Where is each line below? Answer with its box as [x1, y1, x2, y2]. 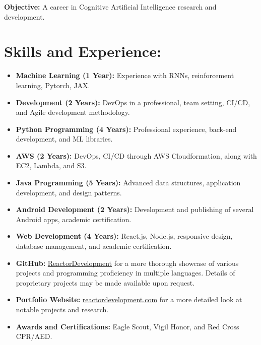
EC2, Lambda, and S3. [16, 160, 87, 171]
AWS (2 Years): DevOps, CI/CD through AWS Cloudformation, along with [16, 150, 257, 161]
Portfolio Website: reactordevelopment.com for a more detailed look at [16, 294, 242, 305]
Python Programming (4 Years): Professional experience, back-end [16, 123, 237, 134]
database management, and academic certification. [16, 241, 172, 251]
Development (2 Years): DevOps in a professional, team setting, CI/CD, [16, 97, 250, 107]
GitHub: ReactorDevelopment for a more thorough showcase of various [16, 257, 239, 268]
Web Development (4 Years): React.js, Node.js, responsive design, [16, 231, 233, 241]
